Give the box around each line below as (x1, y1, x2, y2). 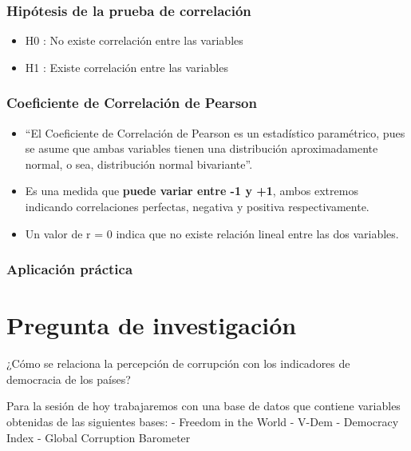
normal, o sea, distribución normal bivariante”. (25, 155, 253, 172)
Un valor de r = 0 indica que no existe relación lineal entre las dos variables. (25, 225, 399, 241)
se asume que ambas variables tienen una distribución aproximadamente (25, 140, 378, 157)
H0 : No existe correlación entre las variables (25, 32, 243, 49)
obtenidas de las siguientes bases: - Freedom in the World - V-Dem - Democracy (6, 413, 399, 429)
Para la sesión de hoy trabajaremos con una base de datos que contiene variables (6, 397, 401, 414)
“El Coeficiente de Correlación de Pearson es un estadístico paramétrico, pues (25, 124, 405, 141)
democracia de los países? (6, 370, 131, 387)
